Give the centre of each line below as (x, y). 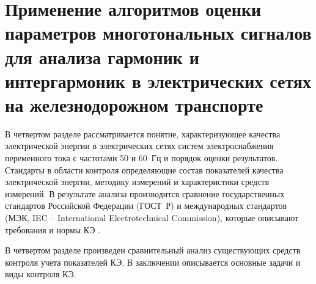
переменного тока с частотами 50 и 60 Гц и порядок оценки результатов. (141, 158)
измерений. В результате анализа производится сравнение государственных (145, 193)
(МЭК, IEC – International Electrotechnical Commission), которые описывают (152, 218)
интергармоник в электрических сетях (158, 80)
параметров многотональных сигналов (158, 33)
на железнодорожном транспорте (134, 104)
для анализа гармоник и (102, 56)
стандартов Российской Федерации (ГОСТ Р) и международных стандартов (146, 206)
